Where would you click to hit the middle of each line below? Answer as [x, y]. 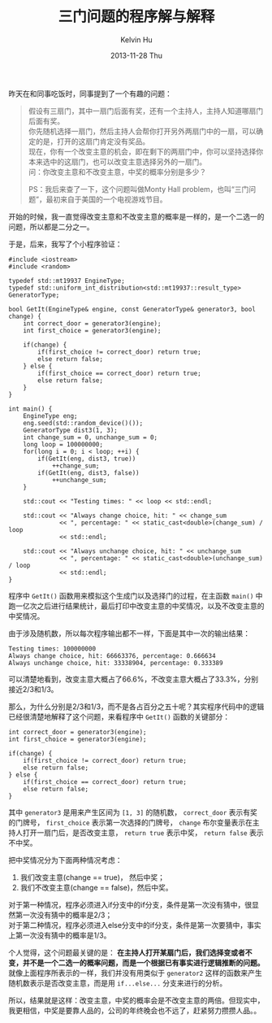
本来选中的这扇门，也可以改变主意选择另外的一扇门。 [117, 161]
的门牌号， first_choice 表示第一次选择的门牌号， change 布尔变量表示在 [131, 822]
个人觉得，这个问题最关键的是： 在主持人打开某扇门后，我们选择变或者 [127, 952]
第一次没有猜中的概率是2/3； [64, 915]
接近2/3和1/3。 [33, 689]
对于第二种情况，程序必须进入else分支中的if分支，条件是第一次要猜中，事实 [135, 925]
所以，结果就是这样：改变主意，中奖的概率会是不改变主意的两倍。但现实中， [136, 1000]
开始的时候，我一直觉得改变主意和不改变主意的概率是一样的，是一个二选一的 [136, 216]
